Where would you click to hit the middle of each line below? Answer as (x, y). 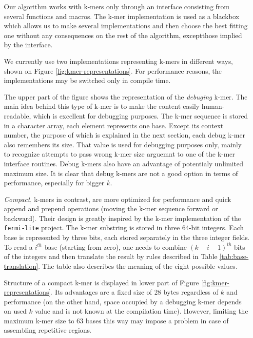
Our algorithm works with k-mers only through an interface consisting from (117, 6)
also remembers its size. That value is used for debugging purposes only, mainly (123, 144)
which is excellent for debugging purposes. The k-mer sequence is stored (140, 115)
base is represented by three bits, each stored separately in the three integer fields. (127, 237)
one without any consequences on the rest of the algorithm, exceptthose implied (123, 35)
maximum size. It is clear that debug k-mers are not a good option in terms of (121, 173)
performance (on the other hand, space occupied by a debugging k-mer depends (123, 301)
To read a (18, 247)
